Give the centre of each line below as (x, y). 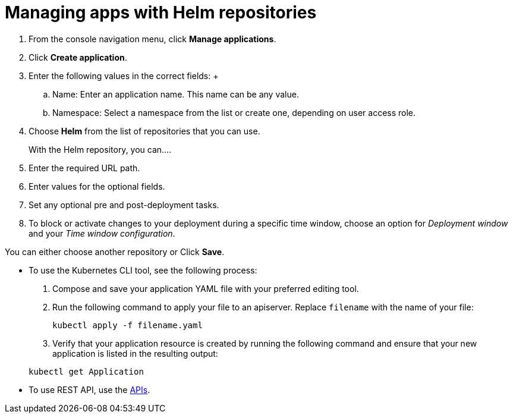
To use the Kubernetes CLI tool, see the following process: (143, 270)
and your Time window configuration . (102, 233)
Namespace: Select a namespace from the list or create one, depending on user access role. (234, 112)
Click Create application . (78, 57)
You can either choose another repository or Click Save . (115, 252)
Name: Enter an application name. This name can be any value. (176, 94)
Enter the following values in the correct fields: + (124, 76)
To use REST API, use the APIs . (89, 389)
